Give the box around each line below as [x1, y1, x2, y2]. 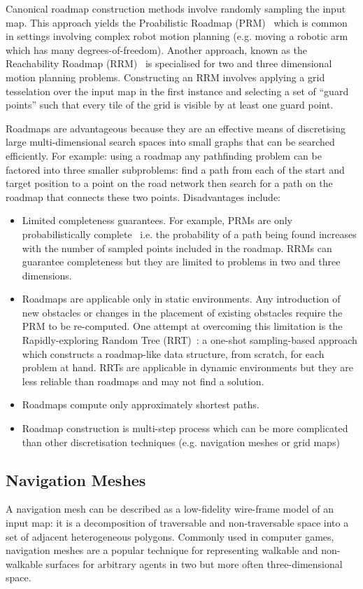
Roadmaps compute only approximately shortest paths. [22, 397, 259, 412]
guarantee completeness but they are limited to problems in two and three [22, 254, 341, 269]
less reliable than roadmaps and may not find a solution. [22, 373, 264, 388]
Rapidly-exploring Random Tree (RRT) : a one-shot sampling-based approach [22, 333, 357, 347]
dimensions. [22, 268, 72, 282]
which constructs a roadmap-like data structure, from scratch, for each [22, 346, 325, 361]
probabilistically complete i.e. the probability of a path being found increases [22, 226, 357, 241]
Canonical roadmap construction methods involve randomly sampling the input [6, 1, 346, 15]
